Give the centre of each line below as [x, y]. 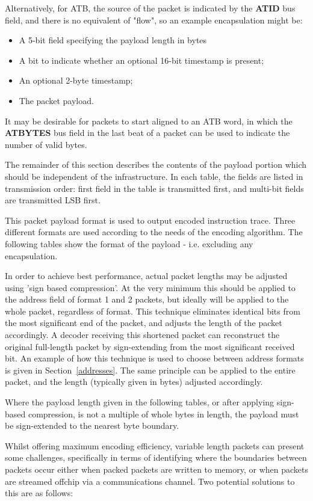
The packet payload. [56, 100]
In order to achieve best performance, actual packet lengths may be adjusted [146, 276]
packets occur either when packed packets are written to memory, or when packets [156, 469]
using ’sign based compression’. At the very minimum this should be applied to [150, 287]
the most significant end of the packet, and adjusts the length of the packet [144, 323]
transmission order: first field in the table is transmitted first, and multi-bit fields [154, 188]
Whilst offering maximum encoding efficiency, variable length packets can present [155, 445]
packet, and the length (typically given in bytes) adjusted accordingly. [134, 382]
